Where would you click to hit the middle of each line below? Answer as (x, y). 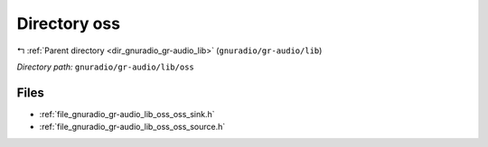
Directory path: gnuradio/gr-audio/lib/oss (105, 67)
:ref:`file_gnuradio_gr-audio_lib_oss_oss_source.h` (132, 127)
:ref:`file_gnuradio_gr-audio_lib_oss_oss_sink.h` (127, 114)
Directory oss (69, 23)
